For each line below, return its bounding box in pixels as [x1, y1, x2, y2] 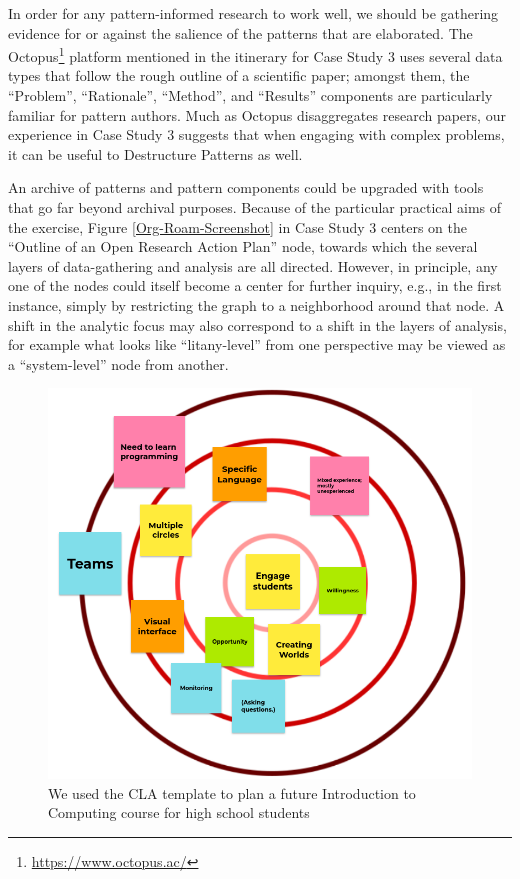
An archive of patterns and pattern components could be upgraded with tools [8, 177, 484, 198]
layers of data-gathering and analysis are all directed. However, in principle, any [8, 255, 498, 276]
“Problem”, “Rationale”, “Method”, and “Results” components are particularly [8, 85, 493, 106]
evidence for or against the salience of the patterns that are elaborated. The [8, 22, 473, 43]
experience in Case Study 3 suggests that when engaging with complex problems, [8, 124, 505, 145]
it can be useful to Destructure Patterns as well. [8, 143, 303, 164]
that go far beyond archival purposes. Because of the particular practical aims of [8, 197, 502, 217]
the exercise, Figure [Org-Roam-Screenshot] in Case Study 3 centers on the [8, 216, 467, 237]
